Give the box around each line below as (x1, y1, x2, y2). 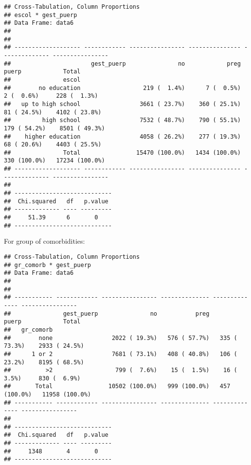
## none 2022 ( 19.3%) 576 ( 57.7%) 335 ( (4, 334, 237, 341)
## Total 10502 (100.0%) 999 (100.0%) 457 (4, 383, 231, 390)
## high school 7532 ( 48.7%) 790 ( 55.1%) (4, 117, 241, 124)
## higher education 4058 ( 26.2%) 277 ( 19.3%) (4, 133, 241, 140)
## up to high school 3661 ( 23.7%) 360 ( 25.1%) (4, 100, 241, 107)
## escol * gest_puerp (4, 11, 77, 18)
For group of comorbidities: (4, 236, 85, 246)
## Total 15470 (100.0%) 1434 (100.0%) (4, 149, 241, 156)
